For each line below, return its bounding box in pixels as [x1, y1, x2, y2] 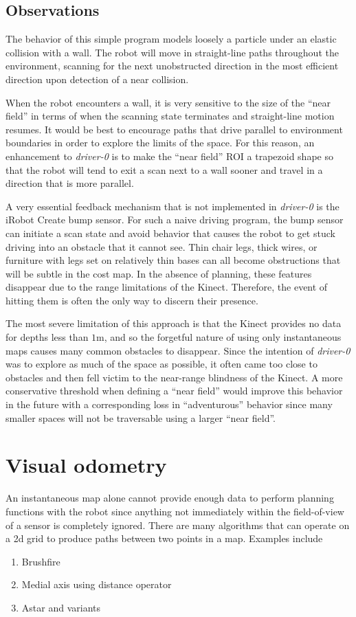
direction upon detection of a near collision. [5, 71, 189, 86]
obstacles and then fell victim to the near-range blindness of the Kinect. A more [5, 370, 343, 384]
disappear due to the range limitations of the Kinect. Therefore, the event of [5, 280, 328, 294]
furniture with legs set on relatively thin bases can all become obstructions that [5, 253, 341, 267]
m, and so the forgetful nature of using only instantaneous [96, 330, 342, 344]
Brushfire [21, 554, 60, 568]
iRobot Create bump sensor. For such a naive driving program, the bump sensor [5, 212, 344, 227]
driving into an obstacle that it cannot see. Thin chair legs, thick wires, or [5, 239, 318, 254]
